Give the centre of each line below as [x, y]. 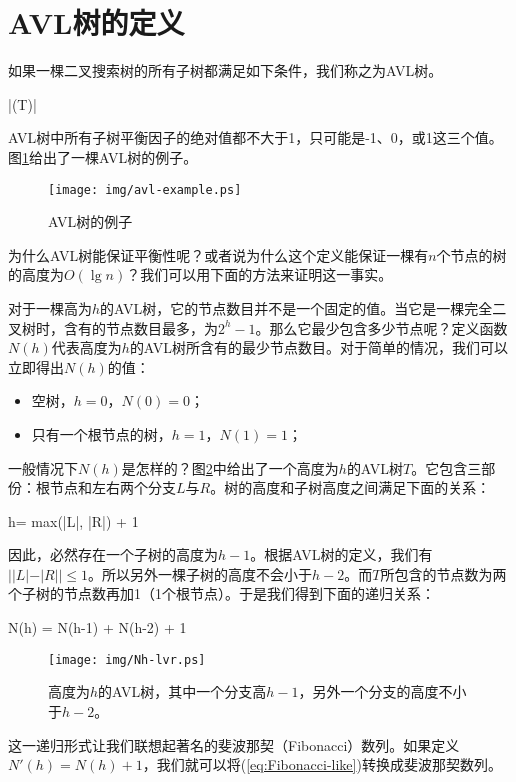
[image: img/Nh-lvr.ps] [127, 659]
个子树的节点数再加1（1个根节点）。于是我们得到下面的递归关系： [221, 593]
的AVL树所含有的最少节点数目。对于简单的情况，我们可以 [319, 347]
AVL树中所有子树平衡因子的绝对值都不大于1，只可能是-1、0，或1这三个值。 [255, 137]
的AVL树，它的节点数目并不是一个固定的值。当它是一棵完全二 [303, 307]
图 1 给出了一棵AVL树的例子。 [103, 156]
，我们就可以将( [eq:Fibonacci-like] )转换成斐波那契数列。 [322, 764]
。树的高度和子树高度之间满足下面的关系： [350, 487]
